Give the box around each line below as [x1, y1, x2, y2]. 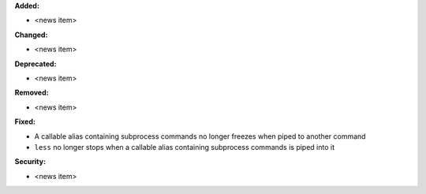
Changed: [14, 30, 48, 39]
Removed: [14, 88, 49, 98]
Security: [14, 157, 47, 166]
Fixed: [14, 117, 35, 126]
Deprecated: [14, 59, 57, 69]
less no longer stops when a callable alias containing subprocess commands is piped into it [34, 142, 335, 151]
